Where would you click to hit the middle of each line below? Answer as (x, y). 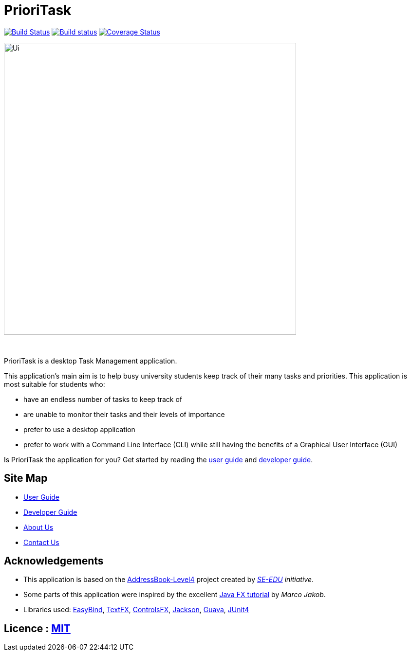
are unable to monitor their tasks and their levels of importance (124, 414)
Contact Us (41, 542)
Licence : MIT (37, 628)
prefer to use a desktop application (79, 429)
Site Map (26, 478)
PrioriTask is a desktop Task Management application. (91, 361)
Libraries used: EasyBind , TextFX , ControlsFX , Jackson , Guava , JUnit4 (136, 610)
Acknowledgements (54, 561)
